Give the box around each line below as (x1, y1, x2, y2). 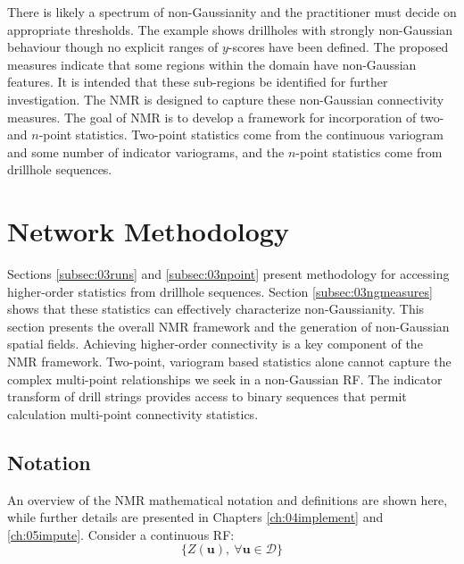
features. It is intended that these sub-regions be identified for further (7, 72, 388, 91)
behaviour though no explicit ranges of (7, 38, 219, 56)
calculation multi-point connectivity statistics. (7, 404, 259, 423)
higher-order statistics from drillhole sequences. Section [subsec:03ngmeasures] (7, 282, 433, 300)
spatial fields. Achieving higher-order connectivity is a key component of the (7, 334, 423, 353)
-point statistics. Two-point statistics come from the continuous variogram (38, 125, 443, 144)
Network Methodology (7, 213, 289, 249)
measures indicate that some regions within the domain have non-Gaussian (7, 55, 417, 73)
